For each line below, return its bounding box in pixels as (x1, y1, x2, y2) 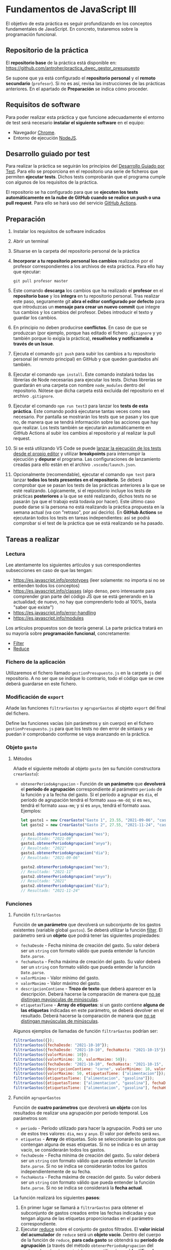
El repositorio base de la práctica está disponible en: (6, 60, 117, 66)
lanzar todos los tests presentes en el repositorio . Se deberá (13, 477, 143, 483)
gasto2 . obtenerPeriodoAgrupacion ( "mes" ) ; (20, 864, 110, 870)
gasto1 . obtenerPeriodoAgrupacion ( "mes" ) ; (20, 831, 110, 837)
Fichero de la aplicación (6, 658, 65, 665)
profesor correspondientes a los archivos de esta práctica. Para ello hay (13, 264, 164, 270)
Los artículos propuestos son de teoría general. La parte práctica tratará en (6, 624, 163, 631)
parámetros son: (13, 1115, 48, 1121)
